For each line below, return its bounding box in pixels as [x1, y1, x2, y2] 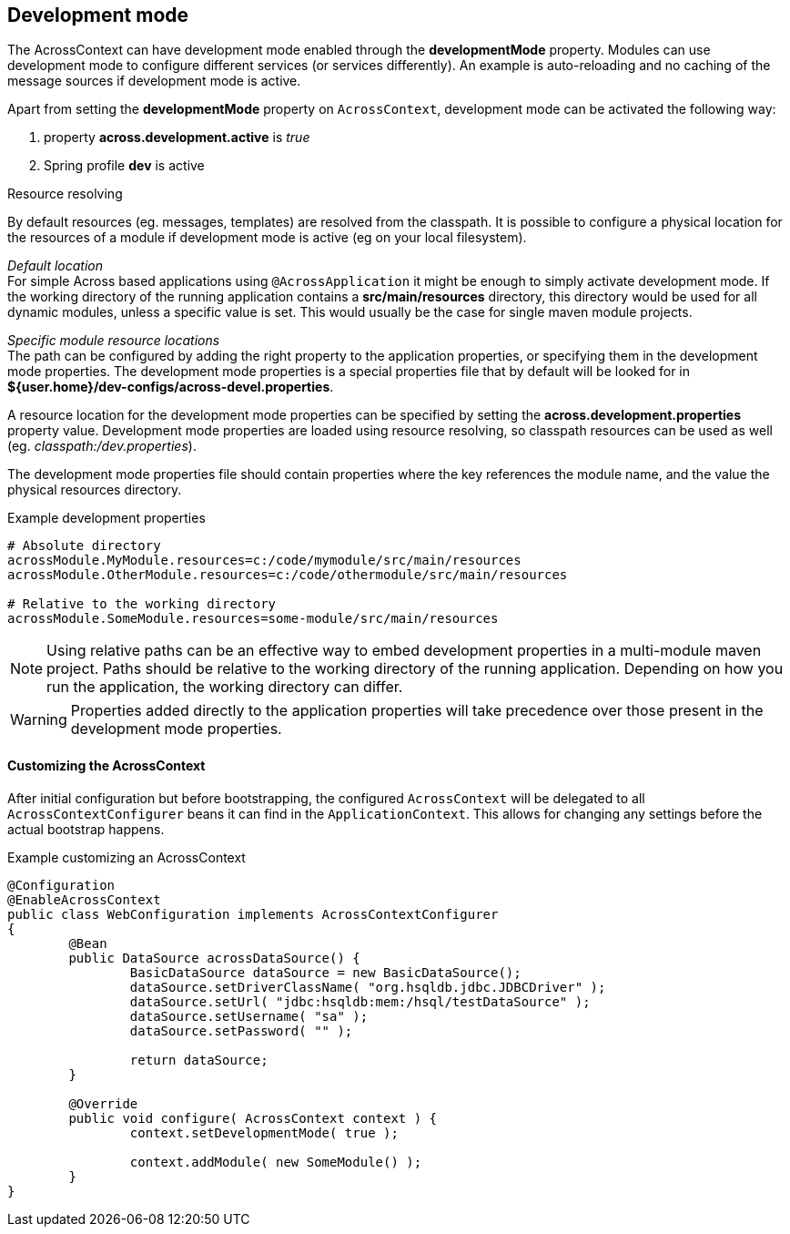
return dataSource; [129, 1052, 268, 1067]
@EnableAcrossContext [7, 892, 161, 907]
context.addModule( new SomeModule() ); [129, 1154, 422, 1169]
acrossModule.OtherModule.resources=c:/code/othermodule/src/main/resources [7, 567, 568, 583]
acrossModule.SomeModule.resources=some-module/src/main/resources [7, 611, 499, 627]
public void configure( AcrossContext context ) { [68, 1110, 438, 1126]
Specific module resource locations [7, 332, 220, 349]
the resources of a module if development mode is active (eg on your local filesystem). [7, 229, 527, 246]
